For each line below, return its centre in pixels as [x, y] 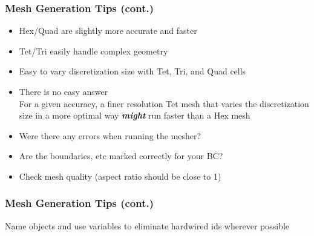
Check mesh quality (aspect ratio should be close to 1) [120, 176]
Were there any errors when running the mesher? [110, 135]
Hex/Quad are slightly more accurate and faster [108, 31]
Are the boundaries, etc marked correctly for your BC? [121, 156]
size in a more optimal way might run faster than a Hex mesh [135, 115]
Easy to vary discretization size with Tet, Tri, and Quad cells [132, 71]
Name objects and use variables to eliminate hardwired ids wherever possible [147, 225]
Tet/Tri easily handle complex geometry [93, 51]
